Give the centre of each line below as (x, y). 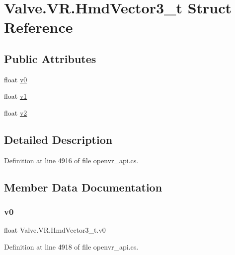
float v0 (16, 79)
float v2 (16, 112)
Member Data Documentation (83, 187)
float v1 (16, 96)
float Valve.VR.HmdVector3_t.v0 (55, 230)
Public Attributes (50, 58)
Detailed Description (58, 139)
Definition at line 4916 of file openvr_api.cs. (71, 160)
